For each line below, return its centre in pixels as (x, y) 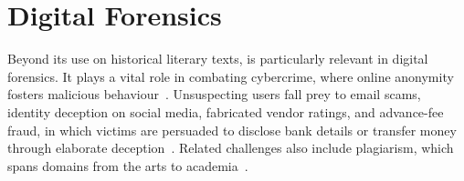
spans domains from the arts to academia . (128, 165)
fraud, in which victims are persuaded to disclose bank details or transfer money (232, 130)
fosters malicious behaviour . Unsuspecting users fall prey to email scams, (214, 94)
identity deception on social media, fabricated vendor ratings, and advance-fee (226, 111)
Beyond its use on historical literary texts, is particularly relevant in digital (218, 59)
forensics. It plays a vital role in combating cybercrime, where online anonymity (231, 76)
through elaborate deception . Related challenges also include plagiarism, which (231, 148)
